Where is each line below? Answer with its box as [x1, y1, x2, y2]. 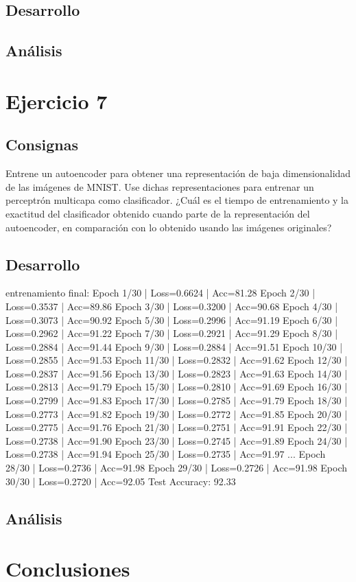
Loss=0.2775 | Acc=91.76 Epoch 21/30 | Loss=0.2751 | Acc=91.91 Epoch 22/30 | [5, 420, 348, 434]
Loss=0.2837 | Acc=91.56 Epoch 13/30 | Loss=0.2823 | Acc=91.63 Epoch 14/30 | [5, 366, 348, 380]
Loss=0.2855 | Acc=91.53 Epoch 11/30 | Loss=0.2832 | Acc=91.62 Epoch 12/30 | [5, 353, 348, 367]
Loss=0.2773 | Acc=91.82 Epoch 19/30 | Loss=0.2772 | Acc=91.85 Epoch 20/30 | [5, 406, 348, 421]
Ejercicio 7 [5, 86, 108, 115]
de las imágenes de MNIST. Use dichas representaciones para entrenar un [5, 179, 314, 194]
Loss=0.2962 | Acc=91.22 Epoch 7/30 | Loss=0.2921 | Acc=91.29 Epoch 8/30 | [5, 326, 338, 340]
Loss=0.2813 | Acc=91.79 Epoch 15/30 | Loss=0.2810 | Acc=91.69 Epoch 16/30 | [5, 380, 348, 394]
